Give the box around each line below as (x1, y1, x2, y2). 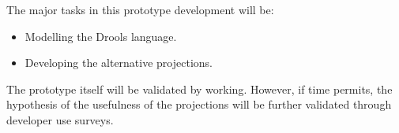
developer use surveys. (6, 111, 114, 127)
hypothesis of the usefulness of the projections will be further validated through (6, 96, 392, 113)
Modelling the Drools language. (24, 28, 177, 44)
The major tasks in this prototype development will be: (6, 2, 274, 17)
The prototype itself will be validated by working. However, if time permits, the (6, 80, 393, 97)
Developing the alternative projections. (24, 54, 213, 71)
